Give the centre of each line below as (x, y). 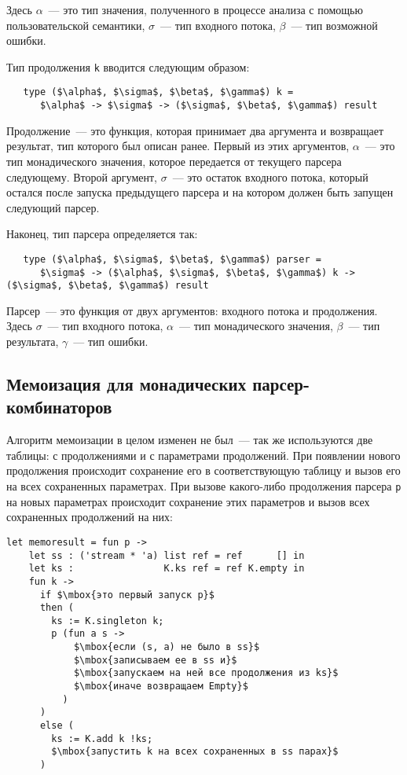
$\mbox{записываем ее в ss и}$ (155, 660)
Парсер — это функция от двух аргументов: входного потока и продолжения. (192, 310)
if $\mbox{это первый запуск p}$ (127, 595)
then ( (57, 608)
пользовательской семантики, (76, 25)
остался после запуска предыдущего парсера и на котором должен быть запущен (200, 192)
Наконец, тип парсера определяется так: (102, 234)
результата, (33, 342)
